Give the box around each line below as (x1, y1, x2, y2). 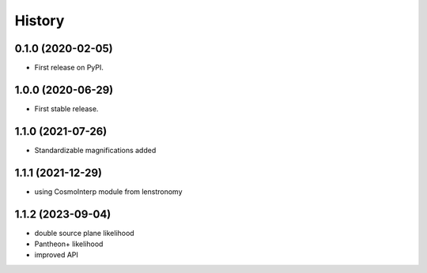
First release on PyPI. (34, 63, 104, 73)
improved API (34, 250, 79, 260)
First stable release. (34, 103, 99, 114)
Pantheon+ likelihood (34, 239, 104, 249)
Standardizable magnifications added (34, 145, 157, 155)
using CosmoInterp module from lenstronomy (34, 186, 183, 196)
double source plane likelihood (34, 228, 134, 237)
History (14, 12, 65, 29)
